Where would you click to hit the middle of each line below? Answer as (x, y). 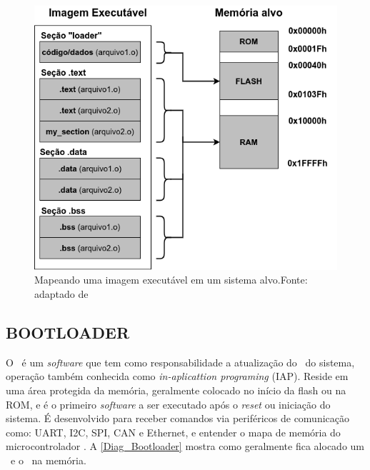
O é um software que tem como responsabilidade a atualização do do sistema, (180, 362)
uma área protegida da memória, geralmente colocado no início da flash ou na (176, 390)
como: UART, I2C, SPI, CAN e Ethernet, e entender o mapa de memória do (173, 432)
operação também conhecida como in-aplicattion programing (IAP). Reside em (177, 376)
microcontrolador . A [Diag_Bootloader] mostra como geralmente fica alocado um (185, 446)
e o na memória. (48, 460)
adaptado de (61, 294)
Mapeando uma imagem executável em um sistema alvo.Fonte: (171, 280)
